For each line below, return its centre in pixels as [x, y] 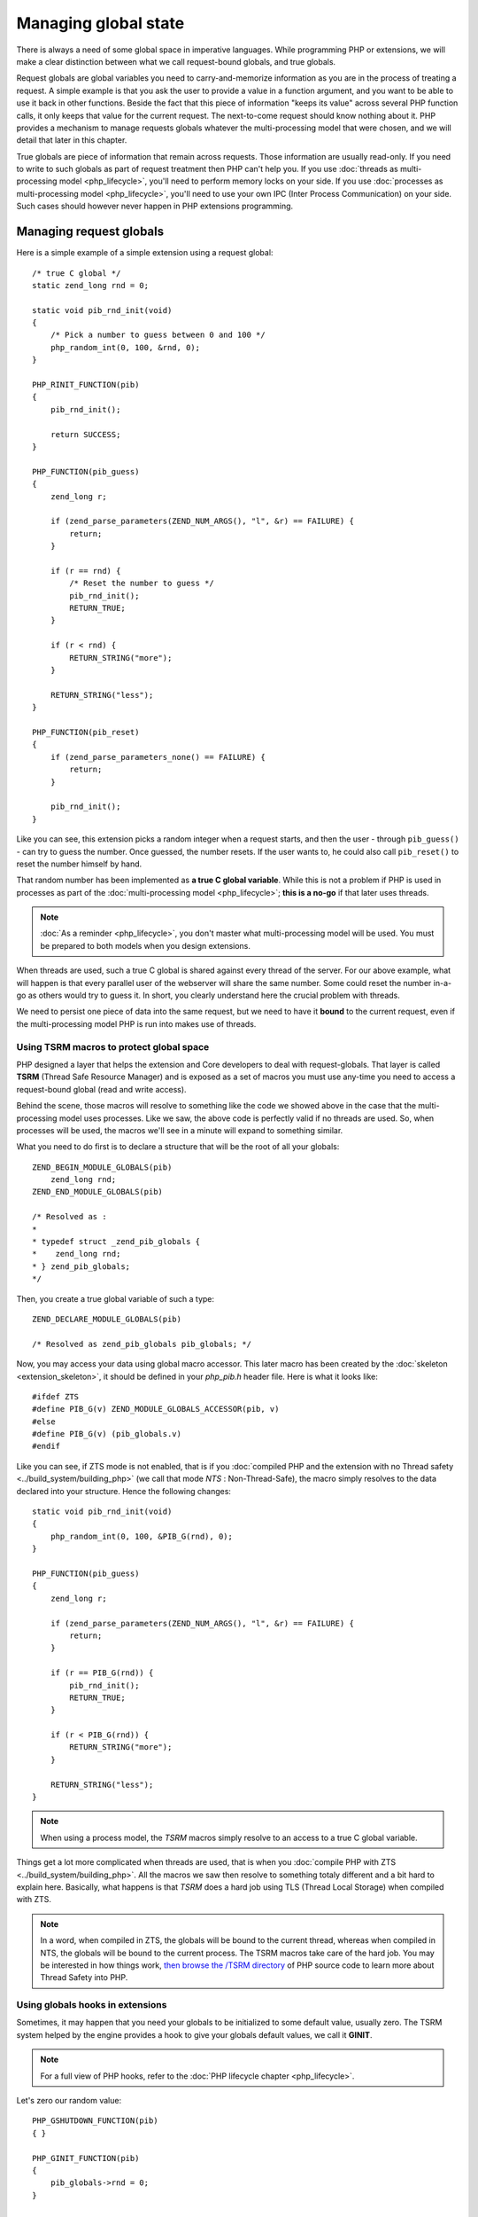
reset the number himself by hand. [79, 864]
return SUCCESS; [85, 434]
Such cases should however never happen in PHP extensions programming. [155, 206]
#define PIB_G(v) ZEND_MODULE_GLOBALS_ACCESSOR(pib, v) [156, 1409]
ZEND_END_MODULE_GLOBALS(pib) [98, 1192]
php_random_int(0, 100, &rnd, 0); [125, 347]
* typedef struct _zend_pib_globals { [116, 1242]
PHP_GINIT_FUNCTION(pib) [86, 2158]
